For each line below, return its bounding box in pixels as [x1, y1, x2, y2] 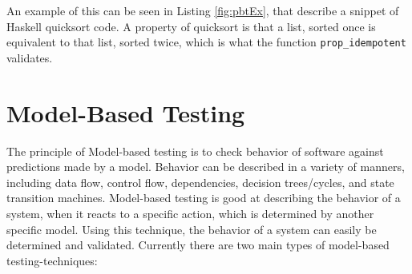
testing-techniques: [6, 252, 98, 268]
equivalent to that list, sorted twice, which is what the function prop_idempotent [6, 34, 406, 50]
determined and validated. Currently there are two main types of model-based [6, 236, 390, 253]
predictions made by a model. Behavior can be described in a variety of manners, [6, 158, 405, 175]
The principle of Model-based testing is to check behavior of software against [6, 142, 384, 159]
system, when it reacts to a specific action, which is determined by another [6, 205, 374, 221]
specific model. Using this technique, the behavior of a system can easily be [6, 220, 377, 237]
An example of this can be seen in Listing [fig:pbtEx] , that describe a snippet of [6, 2, 399, 18]
